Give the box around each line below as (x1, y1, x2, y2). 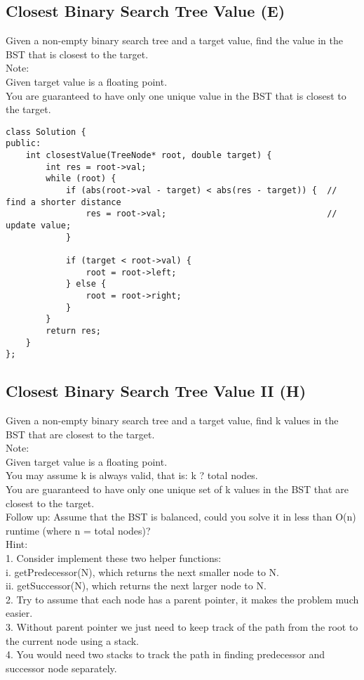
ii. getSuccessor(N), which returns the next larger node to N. (6, 578, 267, 593)
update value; (6, 221, 72, 231)
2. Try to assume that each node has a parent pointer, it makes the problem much (6, 591, 359, 606)
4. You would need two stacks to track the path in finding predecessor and (6, 647, 325, 662)
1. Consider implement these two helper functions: (6, 551, 222, 565)
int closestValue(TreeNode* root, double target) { (25, 150, 272, 161)
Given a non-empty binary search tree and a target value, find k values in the (6, 413, 339, 428)
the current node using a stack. (6, 633, 140, 648)
